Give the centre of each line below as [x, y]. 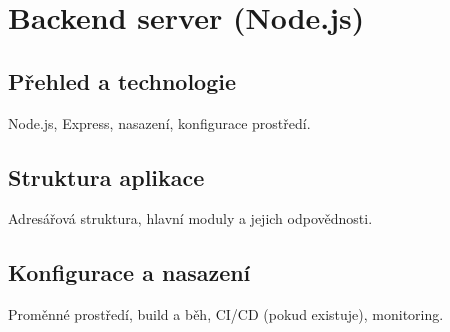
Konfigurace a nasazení [129, 272]
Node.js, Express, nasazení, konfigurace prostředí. [159, 122]
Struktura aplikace [106, 176]
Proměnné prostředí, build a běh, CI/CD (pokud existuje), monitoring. [226, 314]
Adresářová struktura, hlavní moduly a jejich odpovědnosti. [190, 218]
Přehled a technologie [122, 80]
